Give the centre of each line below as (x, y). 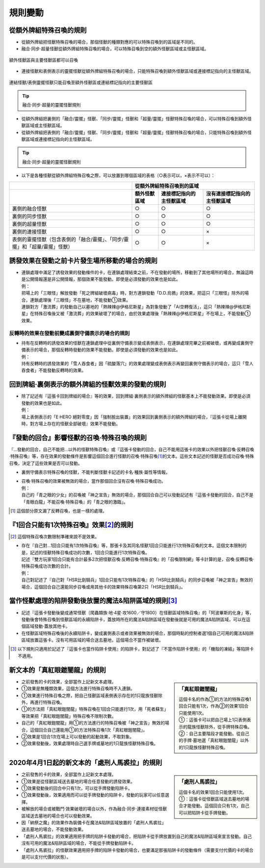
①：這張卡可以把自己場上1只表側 (213, 720)
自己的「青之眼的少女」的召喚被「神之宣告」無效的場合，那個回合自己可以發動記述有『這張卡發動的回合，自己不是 (137, 495)
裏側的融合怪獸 (29, 209)
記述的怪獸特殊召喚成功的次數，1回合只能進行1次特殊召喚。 (90, 552)
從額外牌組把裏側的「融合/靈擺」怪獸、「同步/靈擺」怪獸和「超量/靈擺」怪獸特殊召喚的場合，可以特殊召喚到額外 (134, 118)
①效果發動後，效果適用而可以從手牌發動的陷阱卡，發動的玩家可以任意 (93, 795)
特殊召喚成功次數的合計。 (47, 566)
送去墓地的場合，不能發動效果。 (53, 829)
